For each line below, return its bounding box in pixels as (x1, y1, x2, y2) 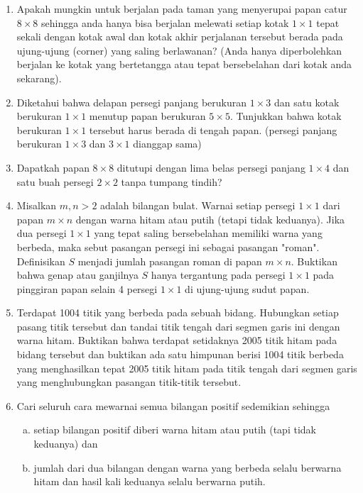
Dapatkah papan (16, 160, 90, 175)
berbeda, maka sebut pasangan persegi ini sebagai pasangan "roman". (16, 239, 320, 254)
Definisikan (16, 253, 65, 268)
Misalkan (16, 198, 57, 213)
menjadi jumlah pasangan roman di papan (77, 253, 262, 268)
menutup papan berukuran (89, 109, 206, 123)
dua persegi (16, 226, 67, 240)
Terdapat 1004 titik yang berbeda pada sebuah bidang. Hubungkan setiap (16, 305, 339, 320)
